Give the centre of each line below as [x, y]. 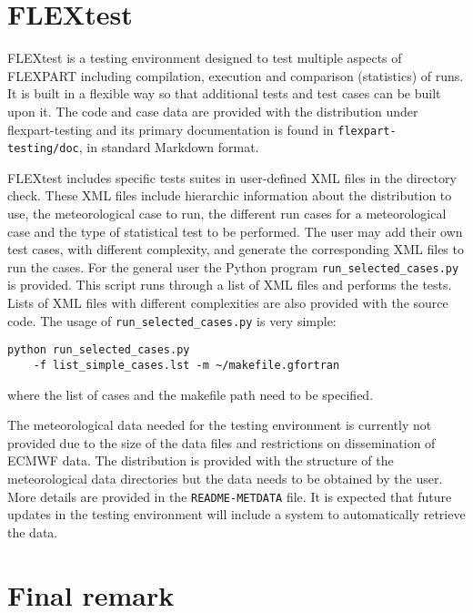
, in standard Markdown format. [169, 147]
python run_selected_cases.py [99, 350]
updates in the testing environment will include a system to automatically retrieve [236, 514]
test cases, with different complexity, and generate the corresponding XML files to [236, 249]
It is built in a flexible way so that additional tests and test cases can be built [224, 93]
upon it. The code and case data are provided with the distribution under [213, 111]
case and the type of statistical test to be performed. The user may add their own [235, 231]
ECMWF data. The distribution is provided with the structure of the [201, 460]
